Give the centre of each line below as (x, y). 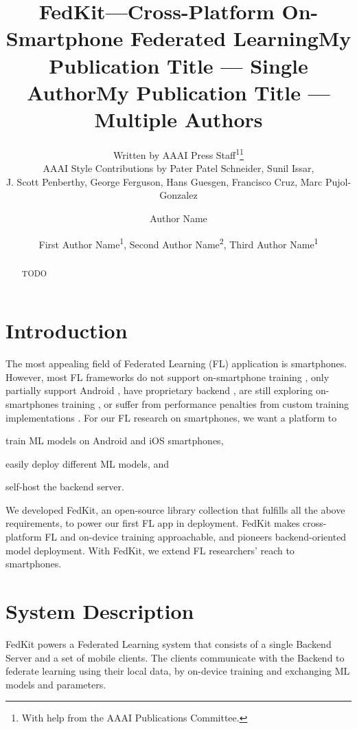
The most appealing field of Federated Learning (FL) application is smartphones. (176, 363)
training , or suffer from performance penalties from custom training (205, 403)
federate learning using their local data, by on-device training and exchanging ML (178, 671)
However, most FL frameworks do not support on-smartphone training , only (168, 377)
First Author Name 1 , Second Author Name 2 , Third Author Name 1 (178, 243)
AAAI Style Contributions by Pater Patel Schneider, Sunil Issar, (178, 168)
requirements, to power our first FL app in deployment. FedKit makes (153, 523)
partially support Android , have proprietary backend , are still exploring (159, 390)
